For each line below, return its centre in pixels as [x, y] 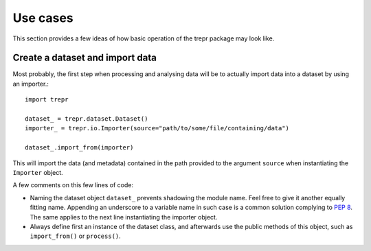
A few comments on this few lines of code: [73, 185]
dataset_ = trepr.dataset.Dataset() [87, 119]
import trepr [47, 100]
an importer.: [31, 84]
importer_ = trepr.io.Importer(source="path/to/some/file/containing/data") [157, 128]
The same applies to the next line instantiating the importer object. [124, 217]
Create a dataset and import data [85, 58]
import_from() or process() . [76, 236]
